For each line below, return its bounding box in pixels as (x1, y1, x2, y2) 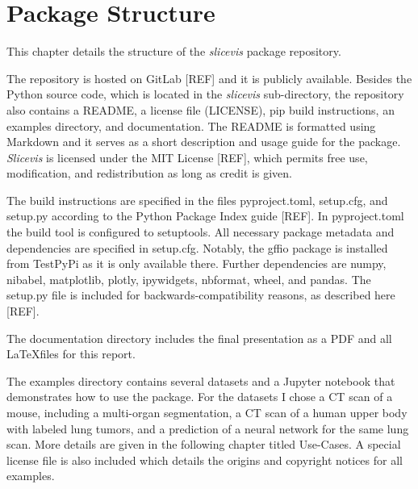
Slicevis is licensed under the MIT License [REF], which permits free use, (6, 148, 368, 165)
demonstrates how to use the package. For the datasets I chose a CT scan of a (6, 388, 393, 405)
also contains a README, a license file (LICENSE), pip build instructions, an (6, 101, 395, 118)
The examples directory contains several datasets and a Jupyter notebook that (6, 372, 395, 389)
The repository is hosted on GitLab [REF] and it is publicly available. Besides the (6, 69, 412, 86)
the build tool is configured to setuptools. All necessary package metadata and (6, 224, 395, 240)
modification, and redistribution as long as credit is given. (6, 165, 292, 182)
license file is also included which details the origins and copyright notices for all (6, 451, 403, 468)
